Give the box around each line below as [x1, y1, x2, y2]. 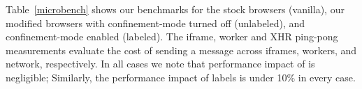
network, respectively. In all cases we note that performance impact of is [6, 56, 315, 71]
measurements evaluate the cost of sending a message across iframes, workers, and [6, 42, 357, 57]
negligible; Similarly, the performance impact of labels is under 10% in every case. [6, 70, 356, 84]
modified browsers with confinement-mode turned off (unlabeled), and [6, 15, 305, 30]
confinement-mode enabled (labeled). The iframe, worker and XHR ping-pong [6, 29, 338, 44]
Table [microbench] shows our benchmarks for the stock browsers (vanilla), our [6, 2, 345, 16]
